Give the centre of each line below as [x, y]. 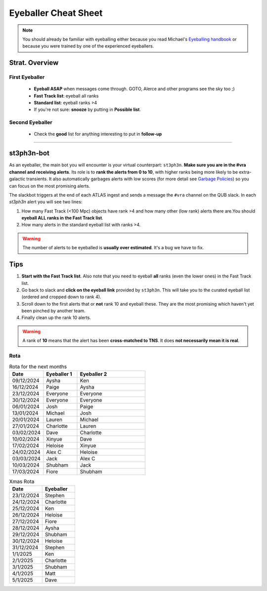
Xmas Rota [22, 482]
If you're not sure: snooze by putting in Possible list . [87, 109]
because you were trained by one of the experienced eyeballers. [88, 46]
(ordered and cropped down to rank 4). [61, 297]
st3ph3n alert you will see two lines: [46, 202]
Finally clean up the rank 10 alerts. [56, 318]
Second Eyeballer [31, 122]
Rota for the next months [38, 367]
